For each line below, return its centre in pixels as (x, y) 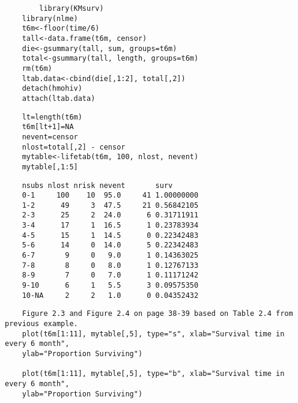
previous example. (41, 324)
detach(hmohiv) (52, 89)
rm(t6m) (37, 68)
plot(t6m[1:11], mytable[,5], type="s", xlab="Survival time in (153, 334)
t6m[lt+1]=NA (48, 127)
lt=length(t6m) (52, 117)
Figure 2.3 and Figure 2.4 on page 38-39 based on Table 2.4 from (157, 314)
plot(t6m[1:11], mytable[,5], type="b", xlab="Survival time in (153, 374)
